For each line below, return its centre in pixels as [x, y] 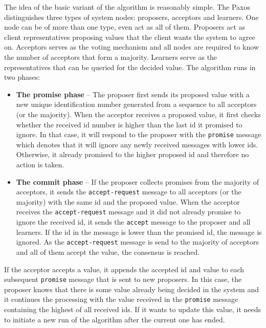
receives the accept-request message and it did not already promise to [128, 212]
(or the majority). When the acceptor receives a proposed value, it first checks [138, 114]
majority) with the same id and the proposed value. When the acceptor [128, 201]
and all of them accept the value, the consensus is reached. [108, 252]
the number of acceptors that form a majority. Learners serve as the [111, 57]
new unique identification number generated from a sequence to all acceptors [136, 104]
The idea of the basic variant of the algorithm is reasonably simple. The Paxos [127, 7]
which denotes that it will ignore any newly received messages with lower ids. [137, 144]
